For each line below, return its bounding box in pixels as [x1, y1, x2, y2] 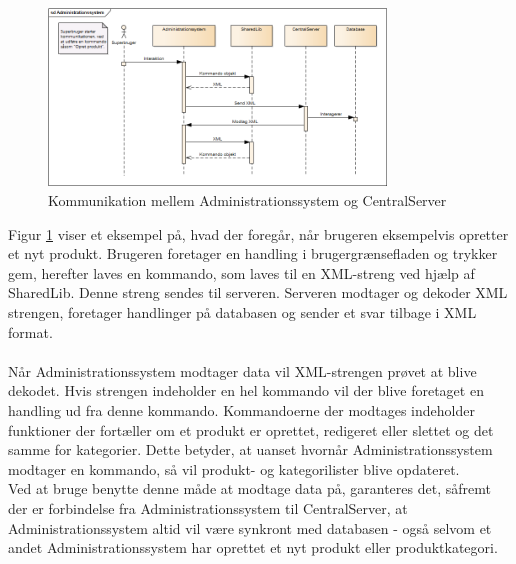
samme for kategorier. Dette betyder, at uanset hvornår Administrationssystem [8, 439, 493, 460]
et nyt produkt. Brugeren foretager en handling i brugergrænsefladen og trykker [8, 243, 498, 264]
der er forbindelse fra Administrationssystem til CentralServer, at [8, 497, 408, 518]
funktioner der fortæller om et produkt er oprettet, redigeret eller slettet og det [8, 419, 494, 440]
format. [8, 321, 53, 342]
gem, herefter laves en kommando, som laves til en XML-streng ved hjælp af [8, 262, 475, 283]
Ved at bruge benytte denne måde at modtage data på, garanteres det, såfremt [8, 478, 491, 499]
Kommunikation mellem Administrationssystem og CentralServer [48, 190, 447, 211]
